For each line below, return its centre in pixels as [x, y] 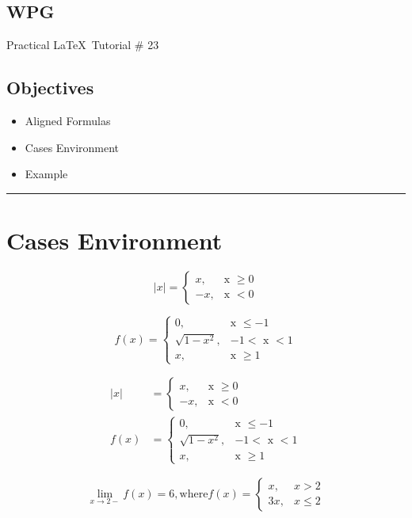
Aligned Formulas [68, 120]
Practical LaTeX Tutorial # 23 [83, 45]
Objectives [50, 88]
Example [46, 174]
